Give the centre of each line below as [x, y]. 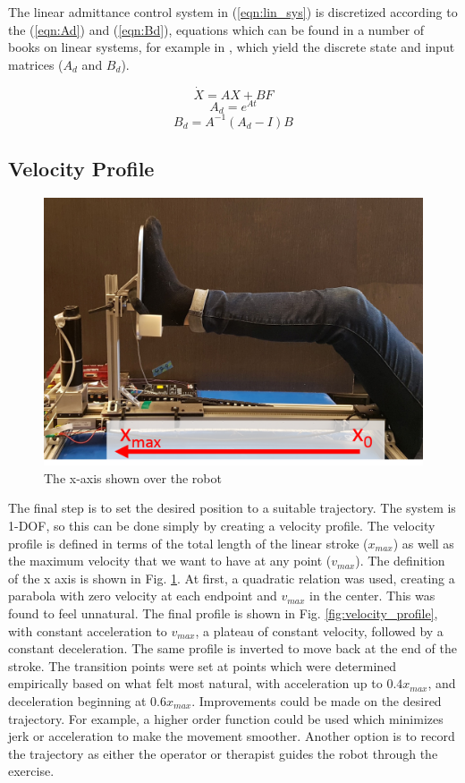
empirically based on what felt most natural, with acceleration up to [195, 683]
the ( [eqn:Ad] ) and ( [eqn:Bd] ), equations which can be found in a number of [216, 29]
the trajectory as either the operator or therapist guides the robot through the [223, 753]
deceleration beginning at [77, 700]
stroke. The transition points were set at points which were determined [203, 665]
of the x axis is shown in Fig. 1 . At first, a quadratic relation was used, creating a [232, 578]
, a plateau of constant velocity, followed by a [319, 630]
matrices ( [36, 64]
